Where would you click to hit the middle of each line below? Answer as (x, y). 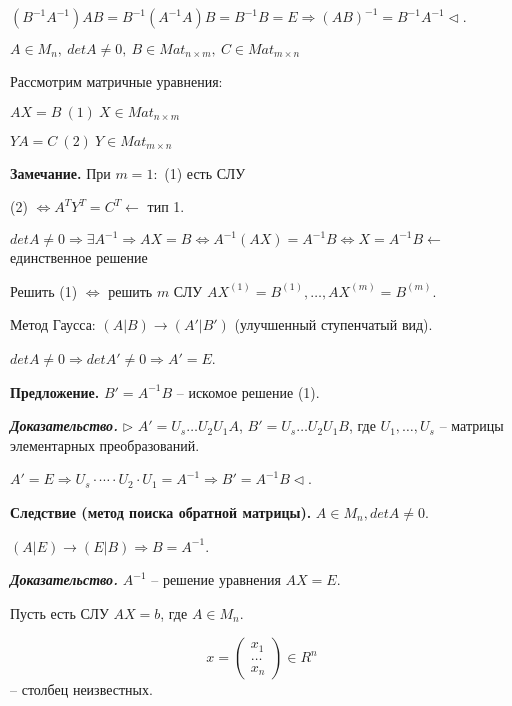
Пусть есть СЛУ (59, 612)
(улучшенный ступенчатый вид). (333, 324)
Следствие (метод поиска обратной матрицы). (161, 512)
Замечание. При (60, 172)
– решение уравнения (216, 579)
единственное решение (79, 257)
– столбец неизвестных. (81, 689)
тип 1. (166, 206)
